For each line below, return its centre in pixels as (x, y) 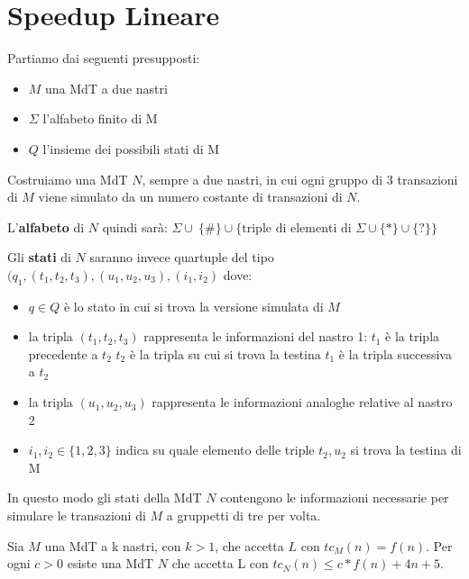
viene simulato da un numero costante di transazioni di (190, 197)
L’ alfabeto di (46, 226)
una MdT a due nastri (106, 88)
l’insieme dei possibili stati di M (131, 148)
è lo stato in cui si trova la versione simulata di (193, 306)
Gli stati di (39, 257)
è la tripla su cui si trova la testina (225, 353)
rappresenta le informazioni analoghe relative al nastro (302, 402)
